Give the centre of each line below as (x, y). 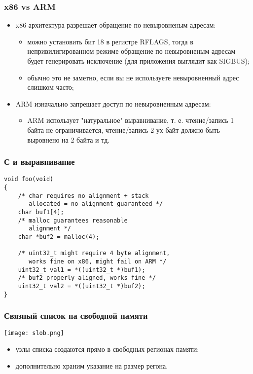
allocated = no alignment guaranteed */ (96, 204)
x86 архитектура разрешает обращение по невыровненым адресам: (116, 25)
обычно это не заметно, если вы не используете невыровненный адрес (133, 77)
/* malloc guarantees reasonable (73, 220)
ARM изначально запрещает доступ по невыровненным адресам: (113, 103)
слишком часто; (51, 87)
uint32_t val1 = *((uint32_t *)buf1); (82, 270)
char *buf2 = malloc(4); (59, 237)
